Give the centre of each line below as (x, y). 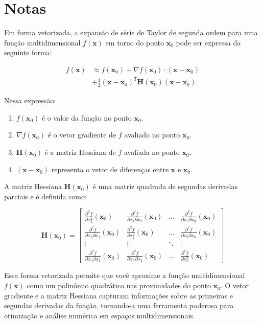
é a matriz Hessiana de (80, 152)
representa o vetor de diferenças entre (110, 169)
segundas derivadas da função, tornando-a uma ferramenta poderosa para (119, 305)
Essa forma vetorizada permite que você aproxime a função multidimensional (125, 275)
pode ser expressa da (208, 42)
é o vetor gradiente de (82, 135)
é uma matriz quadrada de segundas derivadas (165, 186)
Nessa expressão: (30, 100)
